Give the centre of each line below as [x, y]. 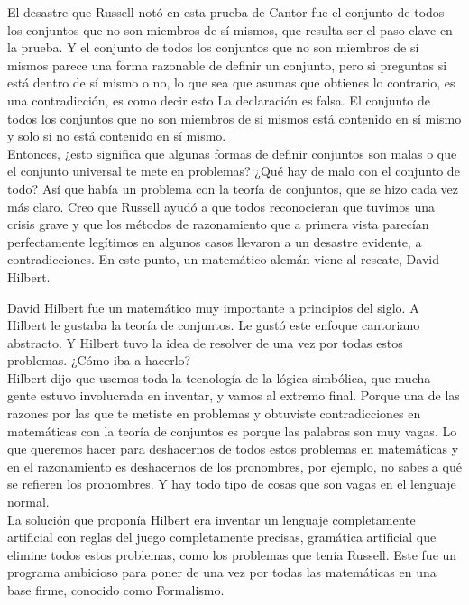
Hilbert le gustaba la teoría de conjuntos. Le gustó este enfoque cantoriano [214, 325]
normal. [28, 502]
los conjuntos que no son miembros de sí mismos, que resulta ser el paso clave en [230, 29]
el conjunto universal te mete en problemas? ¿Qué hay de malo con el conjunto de [234, 171]
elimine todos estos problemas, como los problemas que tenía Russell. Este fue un [232, 554]
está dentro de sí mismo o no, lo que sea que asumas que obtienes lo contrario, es [231, 82]
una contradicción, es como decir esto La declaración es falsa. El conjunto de [219, 100]
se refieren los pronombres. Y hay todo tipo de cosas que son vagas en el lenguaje [232, 484]
